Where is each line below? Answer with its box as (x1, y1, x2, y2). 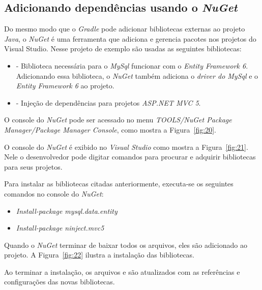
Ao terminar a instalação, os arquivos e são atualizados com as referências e (4, 266, 240, 277)
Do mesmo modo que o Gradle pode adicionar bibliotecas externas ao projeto (4, 23, 245, 34)
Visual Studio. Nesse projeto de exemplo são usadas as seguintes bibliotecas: (4, 43, 242, 54)
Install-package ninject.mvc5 (16, 222, 104, 233)
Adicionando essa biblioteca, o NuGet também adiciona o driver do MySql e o (16, 70, 258, 81)
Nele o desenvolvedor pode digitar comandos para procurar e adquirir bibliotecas (4, 151, 256, 162)
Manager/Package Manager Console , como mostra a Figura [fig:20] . (4, 124, 216, 135)
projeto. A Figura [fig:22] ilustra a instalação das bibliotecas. (4, 249, 195, 260)
